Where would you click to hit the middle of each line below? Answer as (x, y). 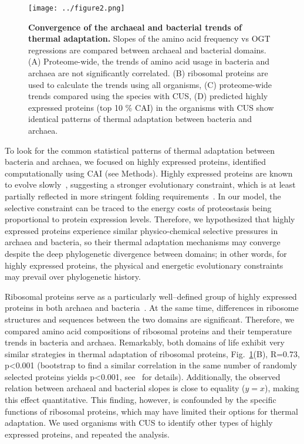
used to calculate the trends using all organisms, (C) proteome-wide (150, 84)
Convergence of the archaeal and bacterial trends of (135, 27)
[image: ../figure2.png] (77, 8)
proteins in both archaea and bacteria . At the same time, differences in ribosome (152, 308)
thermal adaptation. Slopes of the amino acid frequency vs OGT (149, 38)
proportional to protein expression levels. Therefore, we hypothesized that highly (150, 219)
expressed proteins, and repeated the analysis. (87, 434)
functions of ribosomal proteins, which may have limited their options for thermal (151, 411)
